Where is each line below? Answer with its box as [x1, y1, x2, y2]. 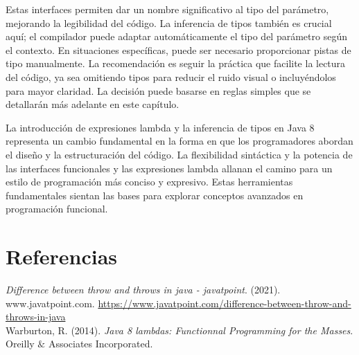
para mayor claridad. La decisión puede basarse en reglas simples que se [6, 83, 311, 98]
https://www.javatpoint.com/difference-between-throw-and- [98, 295, 351, 310]
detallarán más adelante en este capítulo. [6, 97, 179, 111]
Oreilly [6, 336, 35, 351]
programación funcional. [6, 201, 108, 216]
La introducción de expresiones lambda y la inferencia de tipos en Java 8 [6, 120, 315, 134]
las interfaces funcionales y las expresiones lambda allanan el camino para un [6, 161, 333, 175]
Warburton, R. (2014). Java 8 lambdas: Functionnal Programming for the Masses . [6, 322, 353, 337]
